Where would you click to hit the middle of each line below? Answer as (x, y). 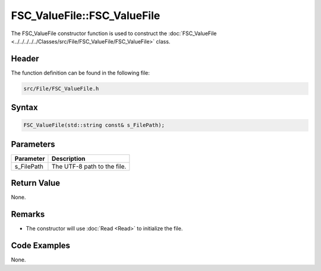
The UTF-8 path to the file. (89, 166)
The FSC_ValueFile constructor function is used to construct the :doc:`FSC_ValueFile (114, 33)
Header (25, 59)
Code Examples (41, 246)
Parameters (33, 144)
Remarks (28, 214)
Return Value (36, 183)
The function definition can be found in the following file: (80, 73)
